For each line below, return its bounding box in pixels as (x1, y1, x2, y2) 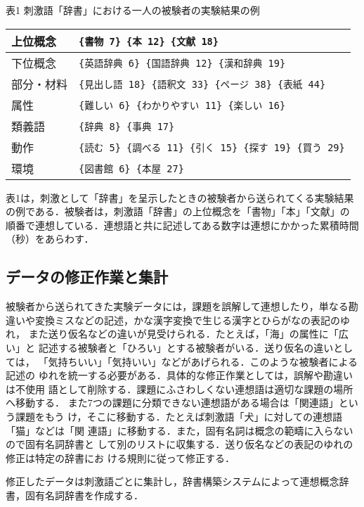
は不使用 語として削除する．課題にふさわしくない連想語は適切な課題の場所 (6, 381, 353, 396)
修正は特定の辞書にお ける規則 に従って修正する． (6, 450, 235, 465)
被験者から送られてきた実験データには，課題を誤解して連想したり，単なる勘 (6, 299, 358, 314)
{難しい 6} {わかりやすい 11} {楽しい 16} (79, 99, 286, 111)
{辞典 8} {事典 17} (79, 120, 175, 132)
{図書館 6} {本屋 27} (79, 162, 184, 174)
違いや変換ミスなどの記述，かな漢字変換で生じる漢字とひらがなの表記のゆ (6, 312, 350, 327)
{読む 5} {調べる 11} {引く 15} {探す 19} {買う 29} (79, 141, 345, 153)
